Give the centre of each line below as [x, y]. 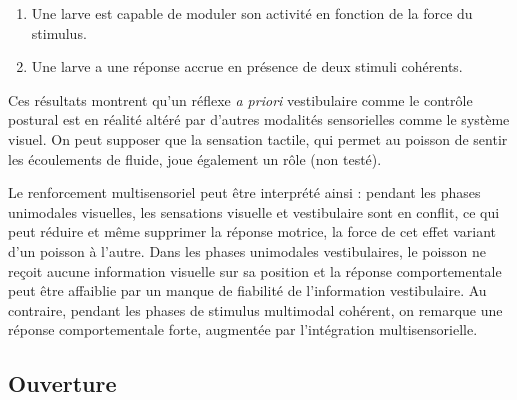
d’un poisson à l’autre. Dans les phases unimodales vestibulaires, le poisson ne [247, 250]
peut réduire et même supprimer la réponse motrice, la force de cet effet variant [252, 231]
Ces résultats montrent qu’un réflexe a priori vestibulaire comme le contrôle [240, 99]
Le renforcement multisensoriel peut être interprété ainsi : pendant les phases [244, 192]
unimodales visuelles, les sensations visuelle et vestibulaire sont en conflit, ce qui [254, 211]
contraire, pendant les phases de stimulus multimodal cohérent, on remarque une [255, 309]
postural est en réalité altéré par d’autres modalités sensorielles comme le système [259, 119]
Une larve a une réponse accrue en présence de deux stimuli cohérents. [247, 66]
